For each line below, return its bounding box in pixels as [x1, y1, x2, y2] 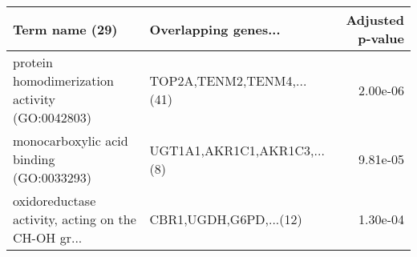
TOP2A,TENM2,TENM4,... [149, 71, 307, 90]
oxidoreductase [13, 191, 96, 210]
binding [13, 150, 55, 168]
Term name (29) [13, 19, 118, 38]
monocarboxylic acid [13, 131, 128, 150]
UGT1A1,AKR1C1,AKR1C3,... [149, 140, 325, 159]
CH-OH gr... [13, 228, 83, 247]
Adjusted [346, 10, 404, 29]
